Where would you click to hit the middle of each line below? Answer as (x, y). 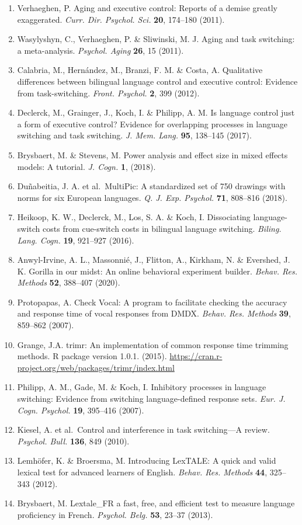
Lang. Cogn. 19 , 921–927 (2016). (76, 240)
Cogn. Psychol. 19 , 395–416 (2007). (81, 410)
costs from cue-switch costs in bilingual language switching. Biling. (162, 228)
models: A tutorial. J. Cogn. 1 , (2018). (86, 166)
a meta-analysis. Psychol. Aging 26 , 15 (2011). (100, 50)
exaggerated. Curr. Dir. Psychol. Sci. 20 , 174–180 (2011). (121, 19)
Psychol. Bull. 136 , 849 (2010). (73, 441)
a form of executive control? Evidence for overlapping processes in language (152, 124)
